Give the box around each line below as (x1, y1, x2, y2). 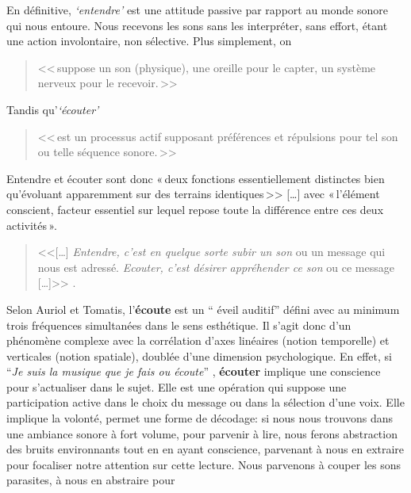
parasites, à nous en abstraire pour (6, 472, 175, 488)
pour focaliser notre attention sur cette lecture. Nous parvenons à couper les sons (6, 456, 401, 472)
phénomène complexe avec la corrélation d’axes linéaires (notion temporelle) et (6, 332, 390, 349)
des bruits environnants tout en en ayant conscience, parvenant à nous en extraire (6, 441, 405, 457)
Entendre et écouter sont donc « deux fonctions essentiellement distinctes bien (6, 170, 385, 186)
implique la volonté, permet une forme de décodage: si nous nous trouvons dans (6, 410, 394, 426)
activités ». (6, 216, 57, 233)
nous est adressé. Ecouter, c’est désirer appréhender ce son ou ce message (37, 258, 394, 275)
